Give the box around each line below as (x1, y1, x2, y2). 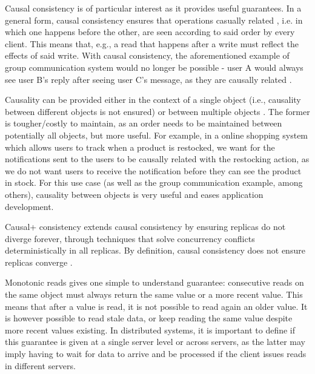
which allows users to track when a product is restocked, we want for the (5, 140, 275, 153)
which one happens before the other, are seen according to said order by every (5, 25, 295, 38)
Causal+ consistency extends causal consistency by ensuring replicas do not (5, 220, 286, 233)
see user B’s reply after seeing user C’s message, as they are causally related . (5, 73, 292, 85)
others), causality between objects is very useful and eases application (5, 188, 264, 200)
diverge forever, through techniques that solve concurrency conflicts (5, 232, 255, 244)
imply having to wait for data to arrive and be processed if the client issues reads (5, 347, 307, 360)
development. (5, 200, 54, 212)
